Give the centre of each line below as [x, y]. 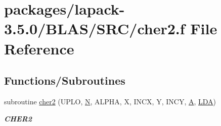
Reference [39, 48]
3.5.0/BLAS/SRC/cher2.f [95, 28]
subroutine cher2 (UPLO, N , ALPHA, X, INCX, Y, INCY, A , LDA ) [110, 101]
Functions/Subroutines [65, 80]
